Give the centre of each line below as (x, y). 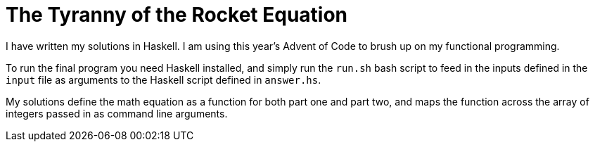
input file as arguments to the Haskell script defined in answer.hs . (164, 79)
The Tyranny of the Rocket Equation (177, 15)
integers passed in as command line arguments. (117, 113)
